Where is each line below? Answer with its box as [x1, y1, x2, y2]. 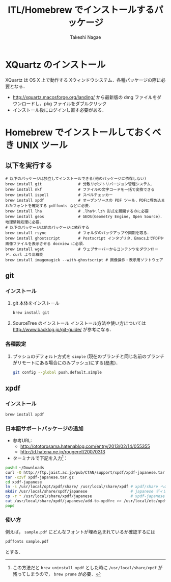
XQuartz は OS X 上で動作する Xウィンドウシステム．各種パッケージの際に [5, 77, 161, 83]
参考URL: [12, 438, 32, 444]
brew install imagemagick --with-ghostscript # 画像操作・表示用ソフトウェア [5, 257, 163, 262]
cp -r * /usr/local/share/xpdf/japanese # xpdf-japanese [5, 494, 165, 499]
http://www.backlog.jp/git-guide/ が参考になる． [12, 327, 115, 333]
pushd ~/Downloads [5, 465, 44, 470]
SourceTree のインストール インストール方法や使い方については [12, 320, 146, 326]
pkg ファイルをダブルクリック [44, 100, 107, 107]
